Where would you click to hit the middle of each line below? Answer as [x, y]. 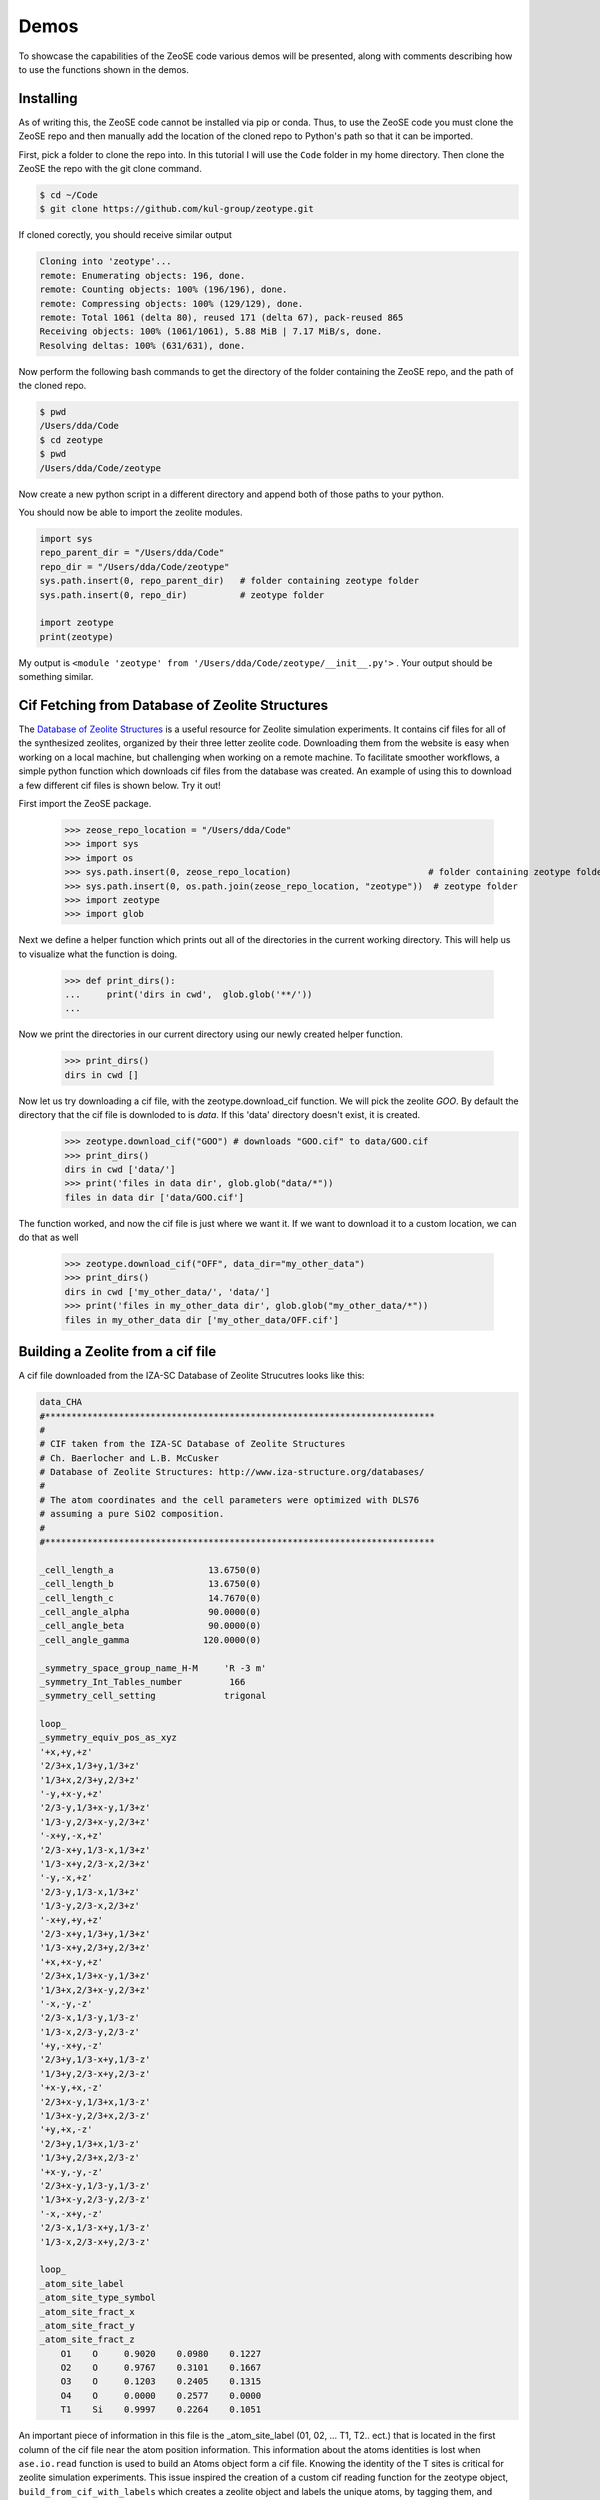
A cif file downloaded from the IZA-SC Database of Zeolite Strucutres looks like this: [191, 1376]
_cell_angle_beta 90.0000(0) [150, 1626]
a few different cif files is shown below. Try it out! [119, 785]
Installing [48, 98]
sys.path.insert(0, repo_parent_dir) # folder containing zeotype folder [229, 581]
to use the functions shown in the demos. [104, 69]
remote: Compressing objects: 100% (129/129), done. [171, 303]
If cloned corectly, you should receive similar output [125, 235]
